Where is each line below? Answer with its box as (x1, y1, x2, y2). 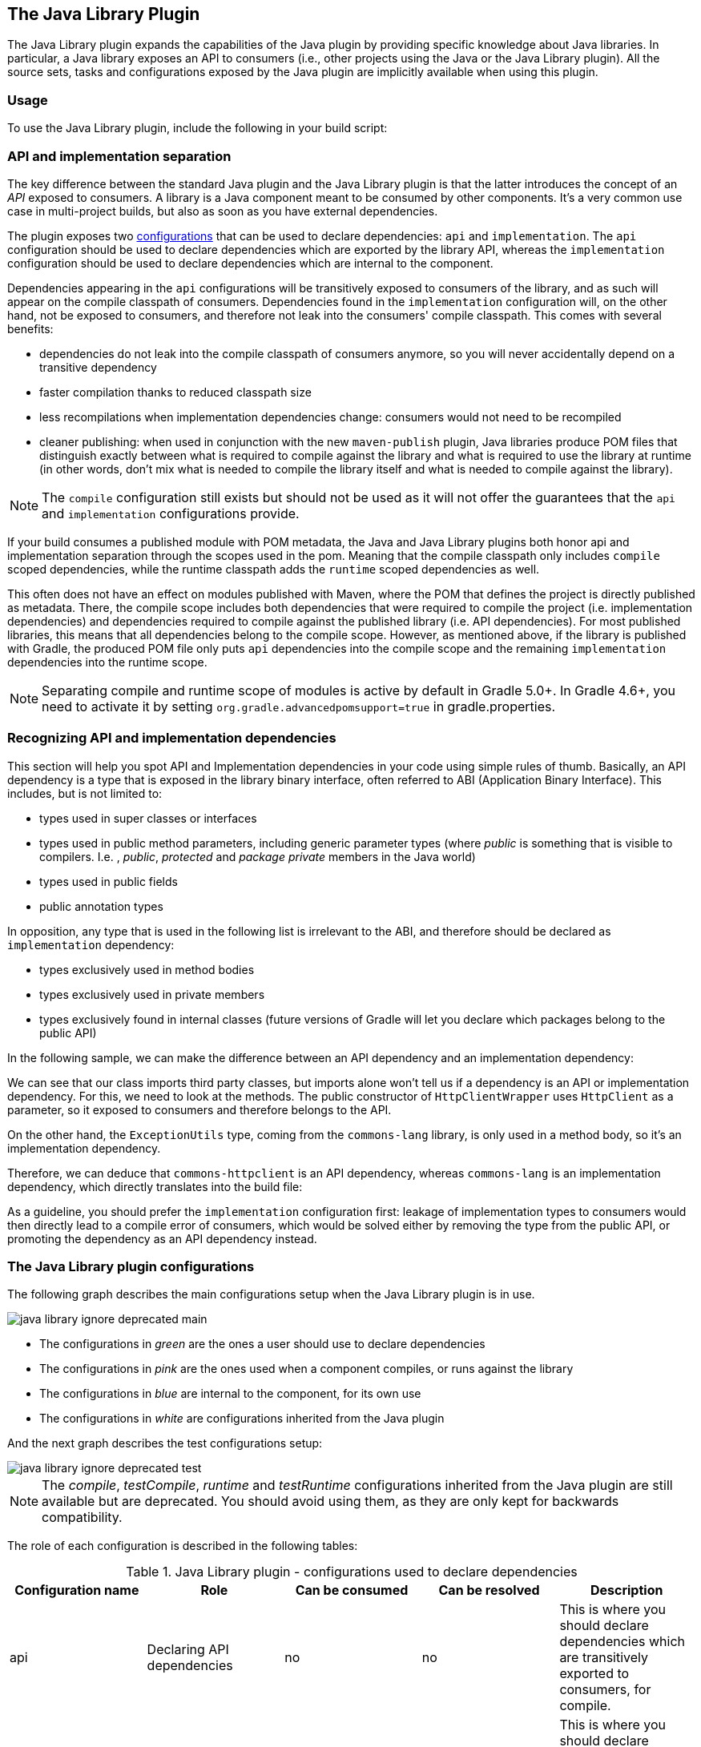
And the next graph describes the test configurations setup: (7, 1436, 323, 1451)
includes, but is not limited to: (7, 786, 163, 800)
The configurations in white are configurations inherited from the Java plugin (39, 1411, 445, 1426)
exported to (559, 1665, 630, 1682)
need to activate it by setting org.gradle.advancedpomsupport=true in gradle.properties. (42, 698, 556, 714)
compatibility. (42, 1509, 123, 1526)
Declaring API (147, 1641, 229, 1658)
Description (590, 1582, 663, 1599)
